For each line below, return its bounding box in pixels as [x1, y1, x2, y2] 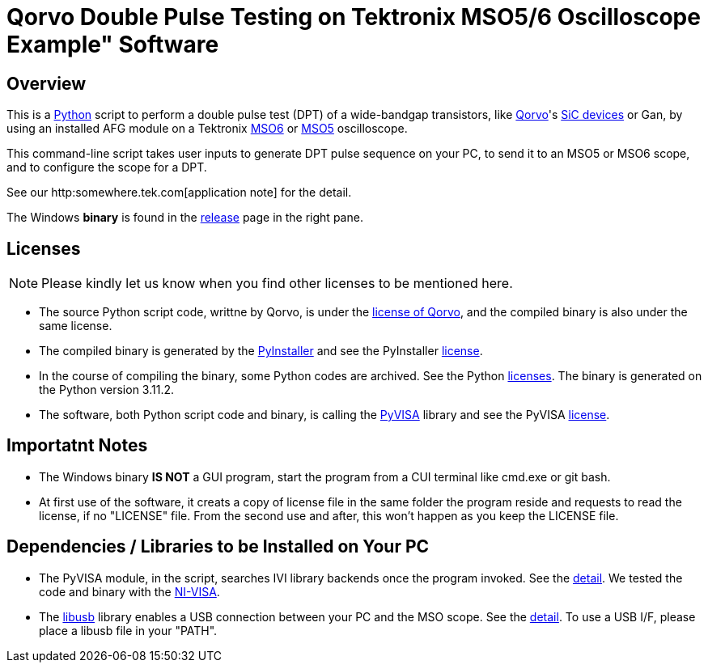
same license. [39, 319, 112, 333]
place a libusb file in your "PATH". [39, 623, 218, 637]
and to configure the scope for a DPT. [6, 160, 207, 175]
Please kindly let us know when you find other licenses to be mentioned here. [41, 275, 513, 292]
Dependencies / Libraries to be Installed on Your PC [6, 536, 430, 557]
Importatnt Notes [6, 435, 148, 456]
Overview [6, 73, 87, 94]
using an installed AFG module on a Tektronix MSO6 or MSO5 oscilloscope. [6, 121, 408, 136]
